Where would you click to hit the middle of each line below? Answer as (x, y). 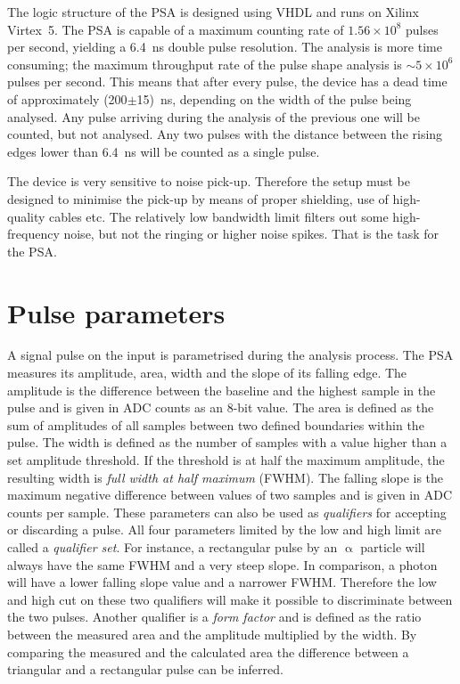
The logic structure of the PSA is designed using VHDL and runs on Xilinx (213, 12)
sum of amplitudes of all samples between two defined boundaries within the (216, 424)
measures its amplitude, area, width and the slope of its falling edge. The (207, 373)
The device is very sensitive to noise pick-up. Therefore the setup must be (209, 181)
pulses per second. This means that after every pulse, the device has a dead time (227, 81)
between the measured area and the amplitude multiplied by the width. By (212, 634)
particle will (393, 546)
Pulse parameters (116, 312)
